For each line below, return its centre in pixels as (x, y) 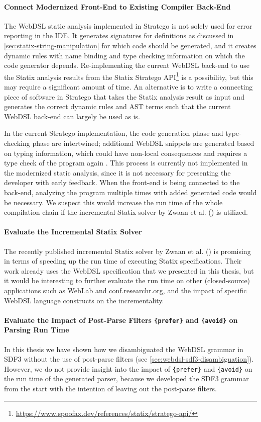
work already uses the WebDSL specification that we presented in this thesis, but (129, 270)
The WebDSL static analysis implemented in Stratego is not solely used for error (128, 25)
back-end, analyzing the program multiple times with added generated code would (130, 192)
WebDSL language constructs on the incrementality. (84, 300)
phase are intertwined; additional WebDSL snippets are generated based (143, 143)
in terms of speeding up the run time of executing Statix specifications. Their (123, 261)
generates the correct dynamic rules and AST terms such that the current (117, 106)
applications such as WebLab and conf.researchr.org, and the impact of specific (125, 290)
